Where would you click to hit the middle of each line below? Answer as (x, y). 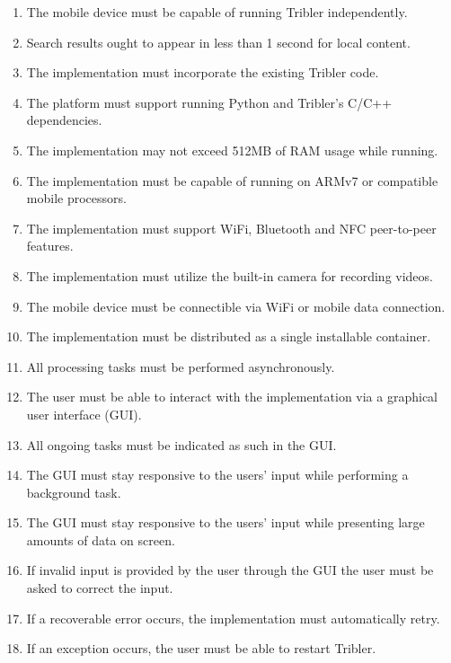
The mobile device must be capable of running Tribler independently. (217, 12)
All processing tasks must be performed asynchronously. (181, 366)
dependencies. (64, 120)
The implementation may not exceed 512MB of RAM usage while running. (232, 150)
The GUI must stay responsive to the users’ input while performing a (217, 475)
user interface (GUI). (84, 414)
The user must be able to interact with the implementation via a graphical (232, 397)
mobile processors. (76, 198)
